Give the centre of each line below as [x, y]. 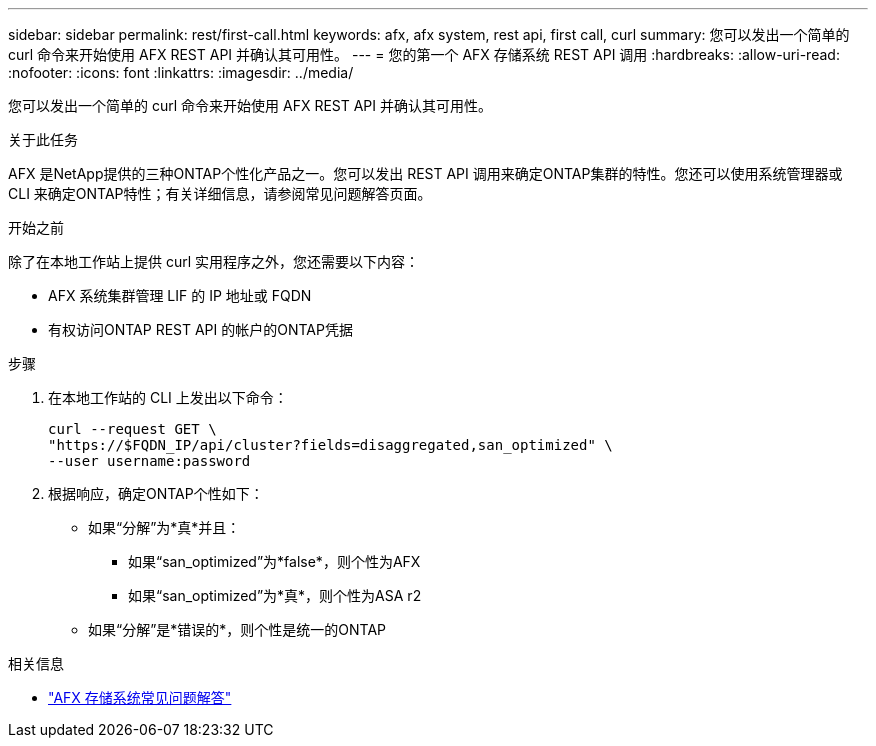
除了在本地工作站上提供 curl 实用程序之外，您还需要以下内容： [214, 261]
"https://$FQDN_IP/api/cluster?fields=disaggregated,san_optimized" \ [330, 445]
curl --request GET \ [132, 429]
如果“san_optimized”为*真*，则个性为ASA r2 [275, 595]
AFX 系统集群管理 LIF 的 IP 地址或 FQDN [180, 295]
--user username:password [149, 461]
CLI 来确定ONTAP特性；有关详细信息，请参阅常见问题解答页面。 [220, 193]
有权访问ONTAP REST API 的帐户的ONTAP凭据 [200, 329]
